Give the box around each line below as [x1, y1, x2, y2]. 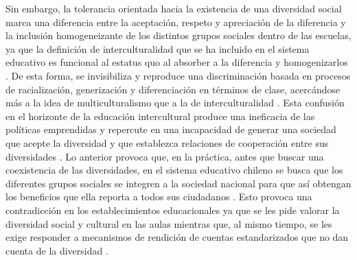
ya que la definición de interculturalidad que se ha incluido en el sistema [5, 41, 310, 56]
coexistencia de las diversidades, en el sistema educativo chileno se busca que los [5, 163, 343, 177]
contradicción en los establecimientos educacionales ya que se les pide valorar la [5, 202, 340, 217]
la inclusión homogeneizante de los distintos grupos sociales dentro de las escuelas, [5, 28, 352, 43]
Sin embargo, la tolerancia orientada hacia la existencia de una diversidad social [5, 1, 342, 15]
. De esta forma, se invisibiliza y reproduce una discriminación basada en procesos [5, 68, 351, 82]
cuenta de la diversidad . [5, 243, 108, 257]
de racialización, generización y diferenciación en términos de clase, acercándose [5, 82, 341, 96]
